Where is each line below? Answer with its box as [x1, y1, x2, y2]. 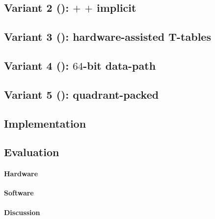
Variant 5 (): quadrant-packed [4, 86, 159, 102]
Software [4, 188, 34, 198]
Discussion [4, 207, 40, 217]
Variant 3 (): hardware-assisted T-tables [4, 29, 211, 44]
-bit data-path [83, 57, 156, 73]
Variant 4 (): [4, 57, 69, 73]
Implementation [4, 115, 86, 131]
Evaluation [4, 144, 59, 160]
